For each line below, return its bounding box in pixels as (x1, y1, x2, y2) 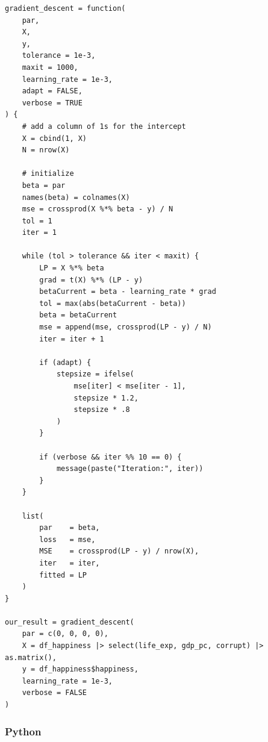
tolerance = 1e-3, (22, 51, 96, 60)
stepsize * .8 (73, 405, 130, 414)
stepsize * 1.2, (73, 393, 139, 402)
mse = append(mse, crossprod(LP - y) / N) (39, 323, 212, 332)
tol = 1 (22, 216, 52, 225)
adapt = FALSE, (22, 87, 83, 96)
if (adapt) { (39, 358, 92, 367)
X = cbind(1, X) (22, 134, 87, 143)
